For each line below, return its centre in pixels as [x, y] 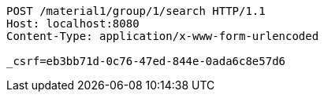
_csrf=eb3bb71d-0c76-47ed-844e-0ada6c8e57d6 [146, 61]
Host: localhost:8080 [73, 24]
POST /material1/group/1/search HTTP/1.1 [136, 11]
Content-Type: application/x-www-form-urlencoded [163, 36]
